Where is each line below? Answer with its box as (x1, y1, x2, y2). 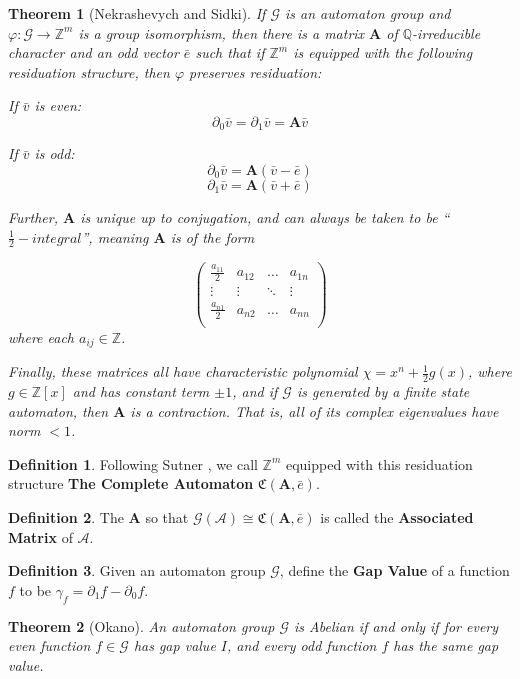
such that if (195, 42, 265, 63)
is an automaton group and (284, 3, 451, 23)
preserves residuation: (189, 61, 322, 82)
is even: (34, 95, 82, 116)
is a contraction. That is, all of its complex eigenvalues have (130, 400, 499, 421)
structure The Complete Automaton (8, 473, 254, 494)
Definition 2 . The (8, 506, 124, 527)
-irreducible (412, 22, 481, 43)
